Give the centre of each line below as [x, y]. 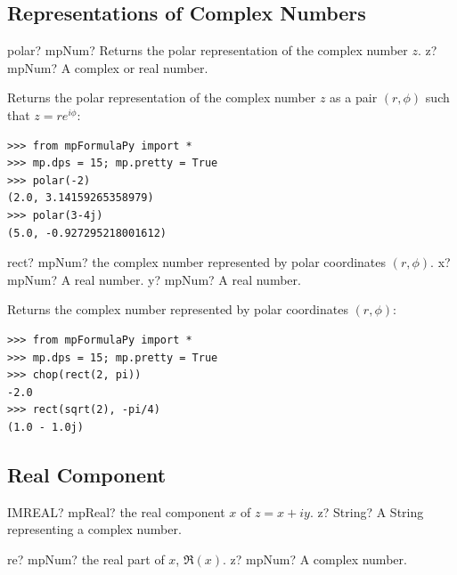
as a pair [354, 97]
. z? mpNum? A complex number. [314, 559]
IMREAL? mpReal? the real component [116, 511]
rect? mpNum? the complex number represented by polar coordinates [197, 262]
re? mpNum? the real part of [86, 559]
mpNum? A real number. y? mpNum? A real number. [154, 279]
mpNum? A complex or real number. [108, 67]
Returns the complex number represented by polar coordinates [178, 309]
